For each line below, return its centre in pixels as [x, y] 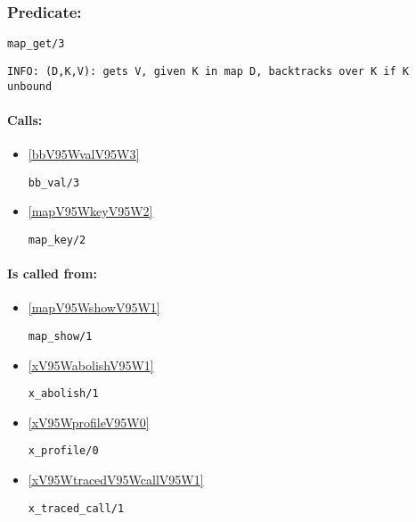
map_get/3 [36, 44]
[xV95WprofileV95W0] [89, 422]
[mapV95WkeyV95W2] [90, 211]
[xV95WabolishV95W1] [91, 365]
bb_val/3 [54, 182]
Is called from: [52, 273]
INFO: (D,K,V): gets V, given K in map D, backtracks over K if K [208, 71]
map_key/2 [57, 240]
